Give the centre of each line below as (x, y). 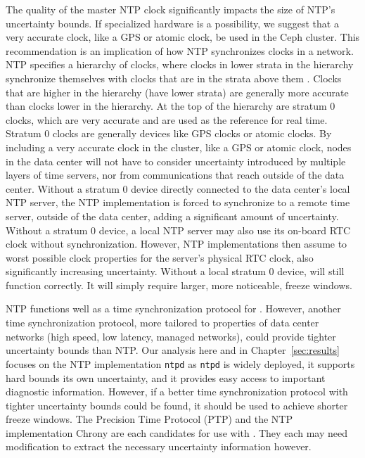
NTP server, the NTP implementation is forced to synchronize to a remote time (178, 202)
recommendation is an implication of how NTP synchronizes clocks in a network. (180, 50)
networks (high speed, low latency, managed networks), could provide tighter (171, 336)
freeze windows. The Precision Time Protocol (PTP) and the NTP (149, 419)
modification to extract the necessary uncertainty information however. (159, 446)
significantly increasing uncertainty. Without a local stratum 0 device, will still (175, 271)
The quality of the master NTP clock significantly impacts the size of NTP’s (171, 9)
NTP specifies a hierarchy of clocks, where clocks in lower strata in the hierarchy (180, 64)
